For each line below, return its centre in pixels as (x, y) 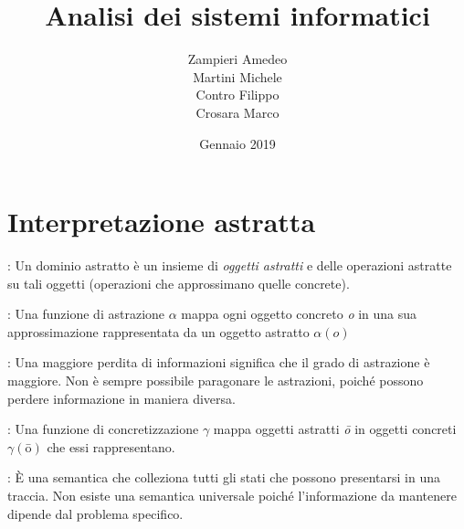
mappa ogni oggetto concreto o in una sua (299, 314)
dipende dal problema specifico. (95, 513)
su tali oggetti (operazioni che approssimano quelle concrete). (179, 283)
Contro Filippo (237, 95)
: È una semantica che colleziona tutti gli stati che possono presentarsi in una (224, 477)
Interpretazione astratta (162, 222)
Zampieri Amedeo (237, 59)
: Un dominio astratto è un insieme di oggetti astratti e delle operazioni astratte (230, 265)
